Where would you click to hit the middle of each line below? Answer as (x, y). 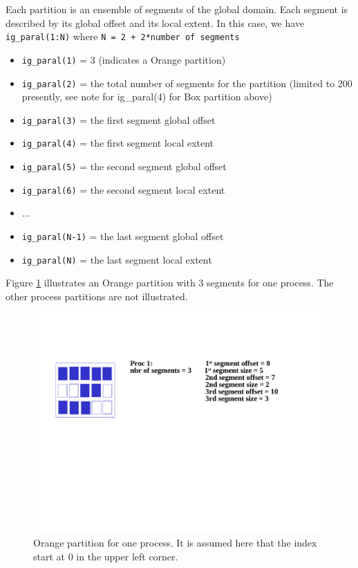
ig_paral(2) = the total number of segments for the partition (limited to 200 (187, 83)
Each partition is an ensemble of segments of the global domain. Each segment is (177, 9)
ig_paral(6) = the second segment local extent (123, 189)
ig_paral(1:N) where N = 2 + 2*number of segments (123, 36)
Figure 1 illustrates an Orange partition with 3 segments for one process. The (170, 283)
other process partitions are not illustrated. (97, 296)
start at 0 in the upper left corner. (106, 556)
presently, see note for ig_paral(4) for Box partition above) (147, 97)
